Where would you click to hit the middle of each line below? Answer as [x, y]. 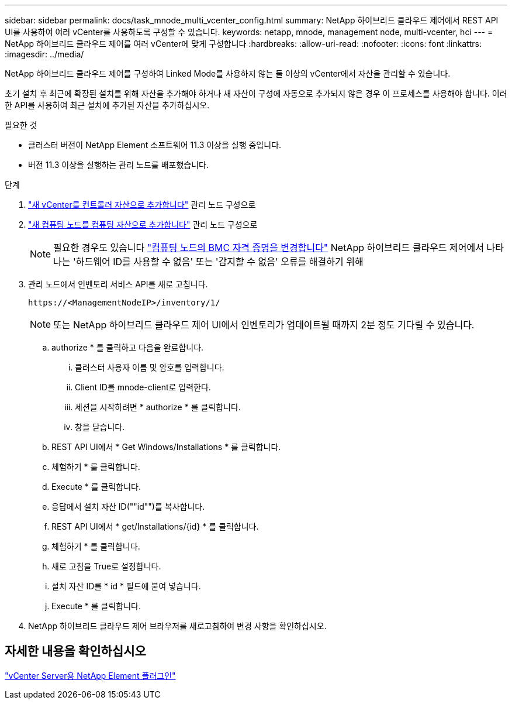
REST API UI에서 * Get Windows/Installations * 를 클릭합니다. [166, 447]
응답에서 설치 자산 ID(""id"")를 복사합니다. [128, 506]
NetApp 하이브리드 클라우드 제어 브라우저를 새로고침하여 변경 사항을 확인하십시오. [177, 626]
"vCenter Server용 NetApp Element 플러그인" [90, 675]
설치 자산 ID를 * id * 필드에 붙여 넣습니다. [126, 586]
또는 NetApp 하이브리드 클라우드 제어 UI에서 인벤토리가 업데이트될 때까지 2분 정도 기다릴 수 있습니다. [264, 325]
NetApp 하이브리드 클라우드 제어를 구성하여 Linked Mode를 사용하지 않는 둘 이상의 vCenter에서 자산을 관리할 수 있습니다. [228, 73]
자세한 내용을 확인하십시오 [75, 651]
